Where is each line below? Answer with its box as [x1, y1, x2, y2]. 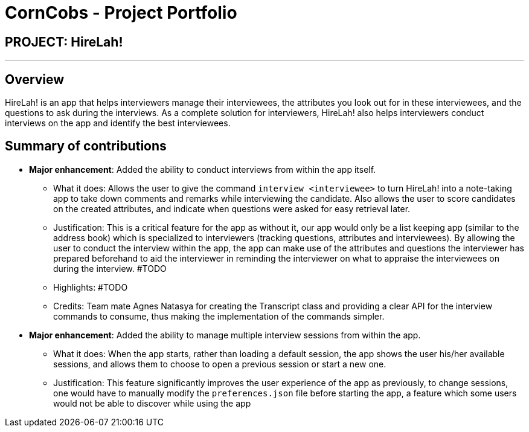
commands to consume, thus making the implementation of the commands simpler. [53, 311, 385, 321]
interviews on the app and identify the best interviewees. [5, 118, 231, 129]
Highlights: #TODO [53, 282, 128, 292]
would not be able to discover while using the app [53, 398, 251, 408]
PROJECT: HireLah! [5, 34, 123, 50]
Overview [5, 71, 65, 87]
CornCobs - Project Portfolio [5, 2, 237, 23]
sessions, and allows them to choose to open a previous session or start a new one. [53, 358, 386, 369]
